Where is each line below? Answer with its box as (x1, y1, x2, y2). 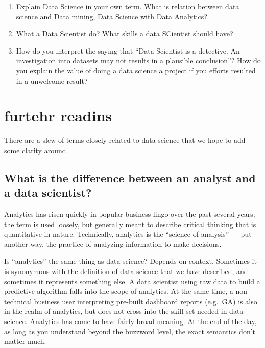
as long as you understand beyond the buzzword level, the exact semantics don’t (4, 326, 255, 336)
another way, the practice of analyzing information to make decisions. (4, 238, 222, 249)
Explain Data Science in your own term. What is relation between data (16, 1, 239, 11)
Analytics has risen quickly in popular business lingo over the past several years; (4, 209, 255, 219)
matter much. (4, 336, 46, 346)
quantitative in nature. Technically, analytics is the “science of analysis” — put (4, 229, 252, 239)
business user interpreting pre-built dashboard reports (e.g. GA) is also (34, 295, 257, 306)
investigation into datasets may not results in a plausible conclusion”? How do (16, 55, 261, 66)
